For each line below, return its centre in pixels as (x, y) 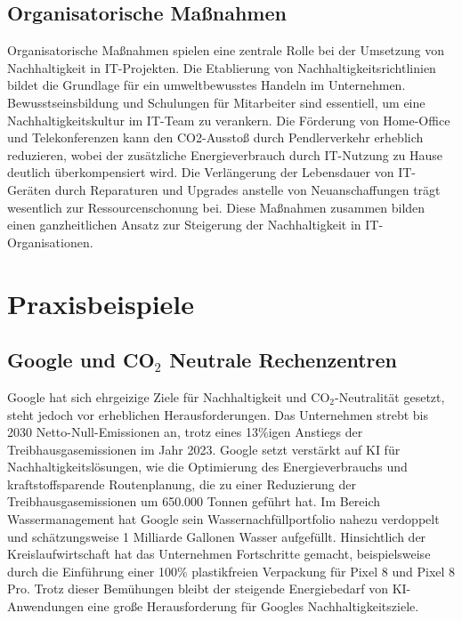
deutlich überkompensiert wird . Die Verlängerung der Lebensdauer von (201, 172)
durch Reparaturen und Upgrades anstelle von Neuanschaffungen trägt (247, 189)
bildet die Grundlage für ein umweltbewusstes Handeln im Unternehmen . (207, 85)
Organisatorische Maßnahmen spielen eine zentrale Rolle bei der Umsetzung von (226, 50)
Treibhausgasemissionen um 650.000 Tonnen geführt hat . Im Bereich (194, 501)
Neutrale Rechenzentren (283, 360)
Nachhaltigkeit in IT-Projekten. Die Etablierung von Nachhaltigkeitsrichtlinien (222, 67)
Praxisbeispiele (101, 303)
